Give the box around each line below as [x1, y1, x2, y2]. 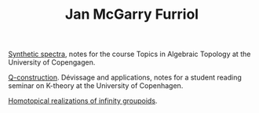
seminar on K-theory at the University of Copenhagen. [8, 81, 184, 90]
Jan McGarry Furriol [65, 5, 199, 23]
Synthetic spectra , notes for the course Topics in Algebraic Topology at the [8, 49, 251, 59]
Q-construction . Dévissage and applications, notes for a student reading [8, 72, 242, 83]
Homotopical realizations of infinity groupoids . [8, 96, 158, 106]
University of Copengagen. [8, 58, 96, 67]
